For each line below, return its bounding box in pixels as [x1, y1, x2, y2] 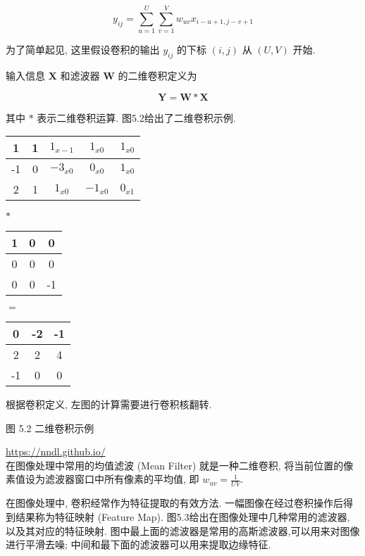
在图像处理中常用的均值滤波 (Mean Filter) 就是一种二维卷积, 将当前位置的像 [6, 457, 354, 472]
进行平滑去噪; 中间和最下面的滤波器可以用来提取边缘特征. [6, 537, 271, 552]
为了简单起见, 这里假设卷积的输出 [6, 42, 160, 57]
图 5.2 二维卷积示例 [6, 420, 94, 435]
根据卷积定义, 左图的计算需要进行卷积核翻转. [6, 397, 212, 412]
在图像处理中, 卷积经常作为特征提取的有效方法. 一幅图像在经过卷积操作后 [6, 495, 344, 510]
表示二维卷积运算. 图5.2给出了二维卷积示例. [37, 110, 236, 125]
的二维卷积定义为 [118, 68, 197, 82]
